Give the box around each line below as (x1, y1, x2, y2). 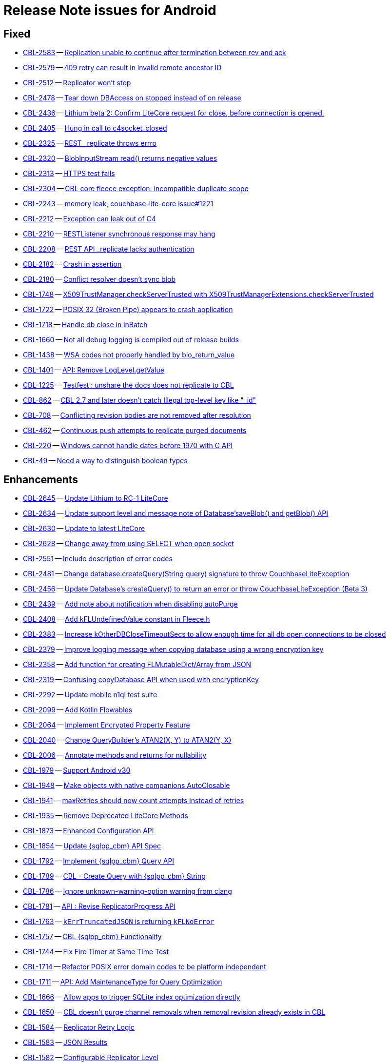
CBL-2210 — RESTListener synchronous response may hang (23, 230, 215, 238)
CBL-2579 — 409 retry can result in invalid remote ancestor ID (23, 63, 222, 72)
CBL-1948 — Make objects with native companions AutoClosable (23, 781, 230, 790)
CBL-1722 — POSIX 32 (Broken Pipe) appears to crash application (23, 305, 233, 314)
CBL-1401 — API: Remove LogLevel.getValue (23, 366, 165, 374)
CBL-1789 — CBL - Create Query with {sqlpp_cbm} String (23, 872, 206, 881)
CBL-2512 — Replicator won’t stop (23, 79, 131, 87)
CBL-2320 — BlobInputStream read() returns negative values (23, 154, 217, 163)
